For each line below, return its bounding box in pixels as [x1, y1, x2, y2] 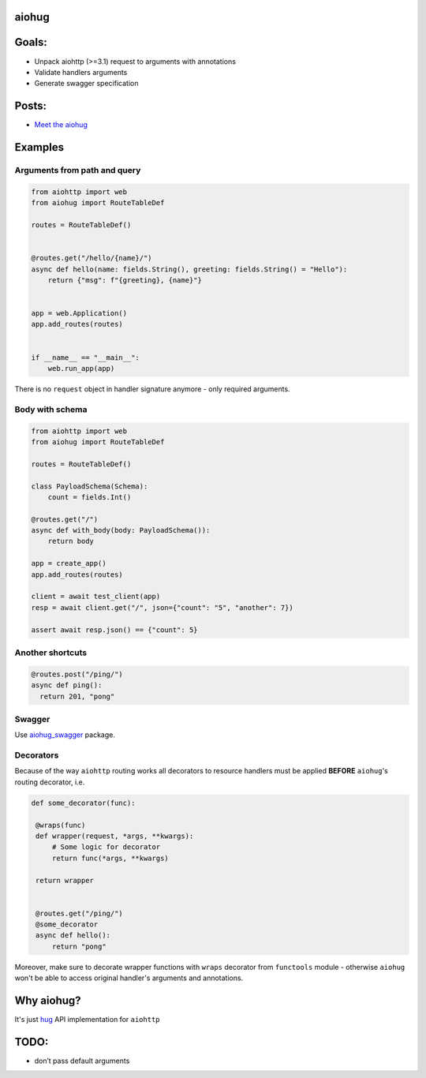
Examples [14, 140, 65, 154]
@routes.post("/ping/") [31, 669, 124, 679]
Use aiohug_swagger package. [14, 730, 116, 739]
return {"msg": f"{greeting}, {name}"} [47, 275, 203, 284]
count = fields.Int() [47, 492, 132, 501]
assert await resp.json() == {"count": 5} [31, 625, 198, 634]
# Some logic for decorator [51, 843, 161, 852]
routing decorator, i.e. [14, 777, 85, 787]
